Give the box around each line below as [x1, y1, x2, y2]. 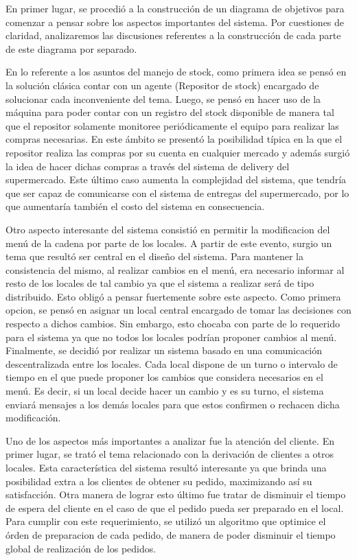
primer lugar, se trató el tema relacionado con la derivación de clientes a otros [5, 447, 334, 461]
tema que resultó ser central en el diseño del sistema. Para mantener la [5, 249, 303, 264]
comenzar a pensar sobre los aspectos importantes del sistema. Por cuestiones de [5, 14, 345, 29]
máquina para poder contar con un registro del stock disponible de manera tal [5, 105, 334, 119]
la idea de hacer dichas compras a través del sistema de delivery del [5, 159, 290, 173]
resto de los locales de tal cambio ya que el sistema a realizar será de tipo [5, 276, 314, 290]
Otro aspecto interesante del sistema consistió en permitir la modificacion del [5, 222, 330, 236]
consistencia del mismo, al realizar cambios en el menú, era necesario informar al [5, 262, 345, 277]
